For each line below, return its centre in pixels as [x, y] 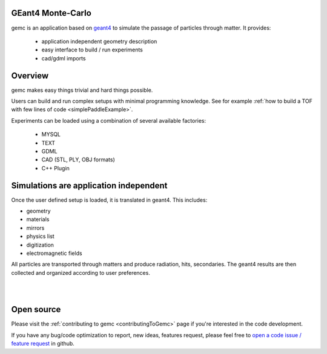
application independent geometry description [99, 41]
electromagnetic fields [54, 253]
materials [38, 219]
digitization [40, 245]
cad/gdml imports [64, 58]
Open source [36, 310]
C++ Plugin [55, 168]
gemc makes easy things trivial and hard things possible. [82, 90]
